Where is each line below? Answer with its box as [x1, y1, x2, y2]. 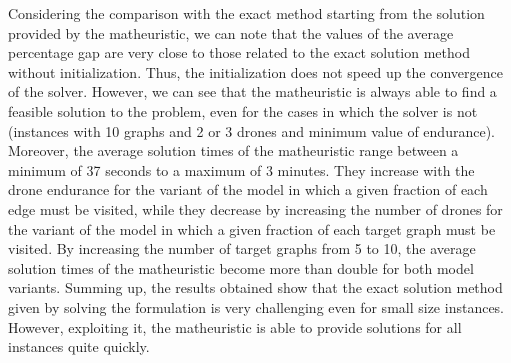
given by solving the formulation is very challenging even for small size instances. [8, 296, 505, 317]
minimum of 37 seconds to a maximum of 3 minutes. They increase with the [8, 159, 475, 180]
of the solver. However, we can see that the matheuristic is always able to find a [8, 81, 497, 102]
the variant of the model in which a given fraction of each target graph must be [8, 218, 496, 239]
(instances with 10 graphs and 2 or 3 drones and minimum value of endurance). [8, 120, 495, 141]
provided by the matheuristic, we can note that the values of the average [8, 22, 454, 43]
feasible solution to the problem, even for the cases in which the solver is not [8, 100, 478, 121]
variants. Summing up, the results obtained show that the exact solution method [8, 277, 503, 298]
